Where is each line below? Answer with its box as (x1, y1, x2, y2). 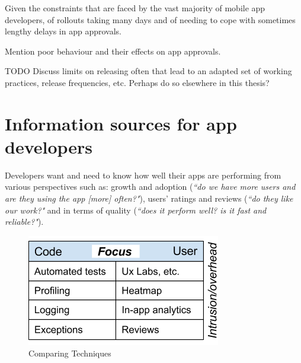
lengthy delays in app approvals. (5, 25, 121, 37)
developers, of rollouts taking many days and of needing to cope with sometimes (5, 13, 296, 26)
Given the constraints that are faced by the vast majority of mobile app (5, 2, 265, 14)
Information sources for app (5, 111, 237, 135)
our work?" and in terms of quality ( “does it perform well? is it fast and (5, 203, 267, 216)
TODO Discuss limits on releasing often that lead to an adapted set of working (5, 65, 292, 77)
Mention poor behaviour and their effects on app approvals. (5, 44, 221, 57)
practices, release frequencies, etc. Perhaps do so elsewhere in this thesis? (5, 76, 270, 88)
